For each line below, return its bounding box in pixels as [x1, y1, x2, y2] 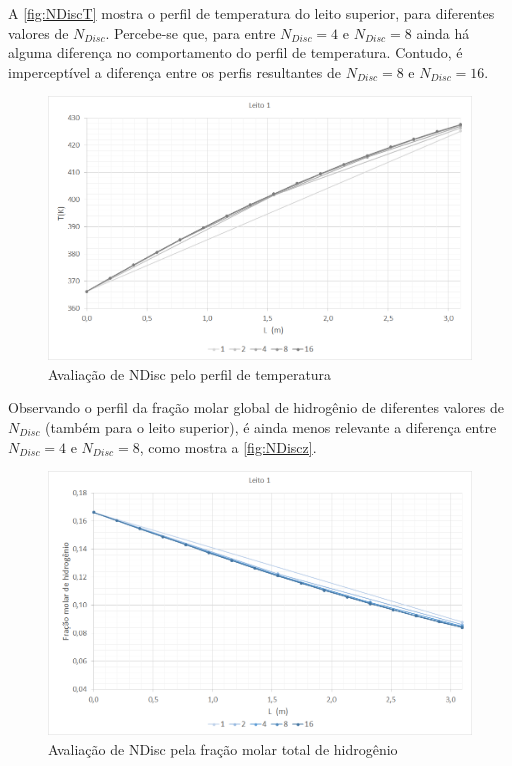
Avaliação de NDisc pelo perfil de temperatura [48, 363, 332, 384]
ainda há [416, 22, 470, 43]
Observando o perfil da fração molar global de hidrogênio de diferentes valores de [8, 397, 504, 418]
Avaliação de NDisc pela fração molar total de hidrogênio [48, 738, 398, 759]
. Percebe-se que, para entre [105, 22, 276, 43]
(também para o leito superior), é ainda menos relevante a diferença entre [45, 417, 497, 437]
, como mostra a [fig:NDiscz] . [139, 436, 317, 457]
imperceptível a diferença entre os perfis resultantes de [8, 61, 341, 82]
